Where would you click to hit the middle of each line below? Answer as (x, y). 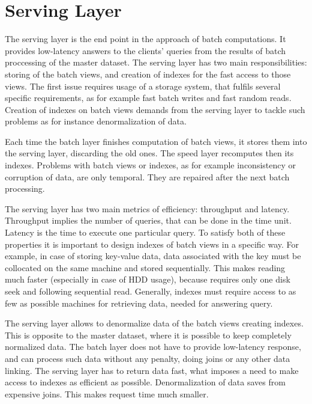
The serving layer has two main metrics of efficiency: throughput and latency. (147, 208)
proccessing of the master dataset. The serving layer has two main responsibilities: (156, 62)
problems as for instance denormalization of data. (96, 121)
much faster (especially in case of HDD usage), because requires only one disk (148, 279)
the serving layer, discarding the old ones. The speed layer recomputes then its (149, 153)
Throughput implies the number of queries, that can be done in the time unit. (148, 220)
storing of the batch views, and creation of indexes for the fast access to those (148, 74)
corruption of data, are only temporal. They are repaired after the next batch (147, 176)
